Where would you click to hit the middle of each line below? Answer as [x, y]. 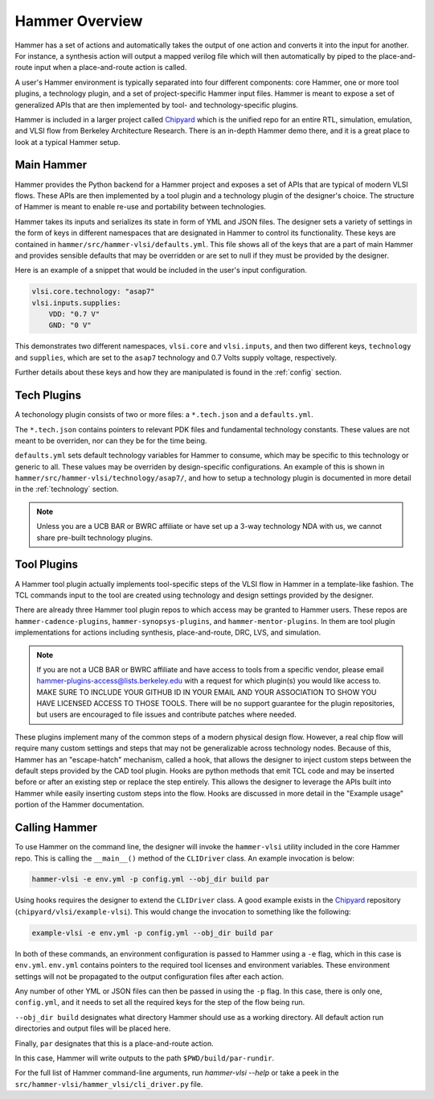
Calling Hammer [56, 828]
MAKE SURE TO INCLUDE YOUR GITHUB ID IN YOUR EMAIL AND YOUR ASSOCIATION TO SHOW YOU [207, 692]
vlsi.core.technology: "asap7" [94, 291]
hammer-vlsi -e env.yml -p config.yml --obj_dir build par [150, 879]
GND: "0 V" [70, 325]
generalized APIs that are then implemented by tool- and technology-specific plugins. [157, 105]
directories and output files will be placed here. [93, 1029]
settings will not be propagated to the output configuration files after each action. [149, 976]
